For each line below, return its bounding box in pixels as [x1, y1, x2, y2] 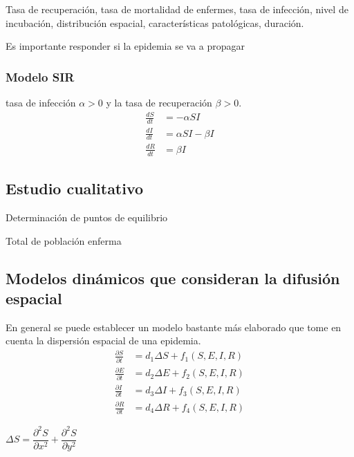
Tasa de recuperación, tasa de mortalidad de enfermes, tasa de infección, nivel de [6, 2, 348, 16]
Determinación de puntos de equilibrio [6, 209, 168, 224]
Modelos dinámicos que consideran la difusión [6, 267, 340, 288]
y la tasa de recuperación [106, 95, 212, 109]
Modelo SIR [6, 68, 75, 85]
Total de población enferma [6, 233, 122, 248]
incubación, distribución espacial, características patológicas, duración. [6, 15, 304, 30]
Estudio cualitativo [6, 178, 144, 199]
